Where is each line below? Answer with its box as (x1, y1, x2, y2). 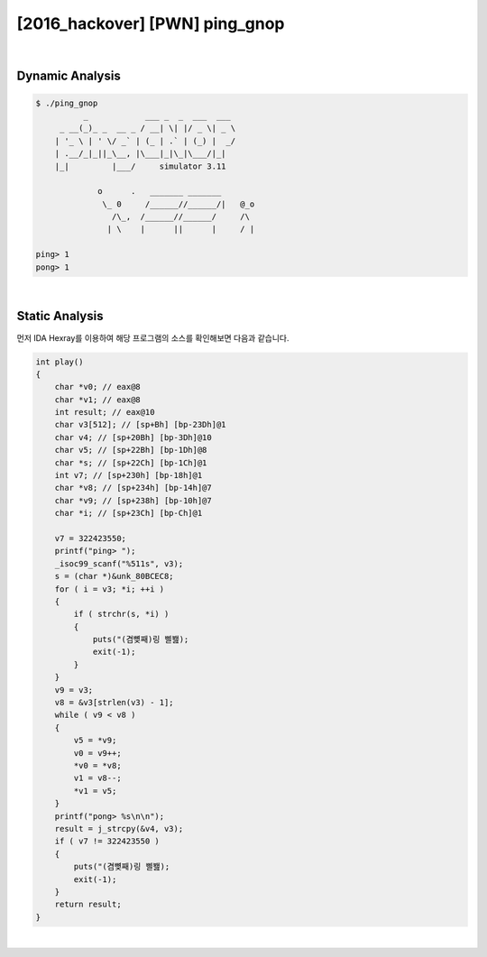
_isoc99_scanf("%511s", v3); (54, 558, 184, 568)
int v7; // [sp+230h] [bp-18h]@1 (54, 470, 203, 481)
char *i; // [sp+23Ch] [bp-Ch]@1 (54, 508, 203, 519)
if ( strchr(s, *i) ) (73, 609, 170, 620)
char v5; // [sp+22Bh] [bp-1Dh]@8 (54, 445, 207, 455)
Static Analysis (16, 308, 104, 324)
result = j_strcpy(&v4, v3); (54, 824, 184, 833)
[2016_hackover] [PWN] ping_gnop (16, 14, 285, 33)
